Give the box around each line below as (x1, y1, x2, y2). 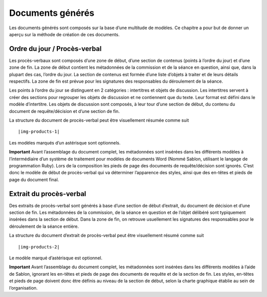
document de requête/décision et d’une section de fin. (9, 108, 120, 114)
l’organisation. (9, 285, 38, 291)
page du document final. (9, 176, 59, 183)
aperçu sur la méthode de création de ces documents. (9, 31, 120, 37)
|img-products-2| (18, 244, 60, 249)
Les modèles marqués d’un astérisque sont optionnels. (9, 140, 121, 146)
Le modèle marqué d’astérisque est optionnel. (9, 255, 102, 261)
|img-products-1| (18, 129, 60, 135)
